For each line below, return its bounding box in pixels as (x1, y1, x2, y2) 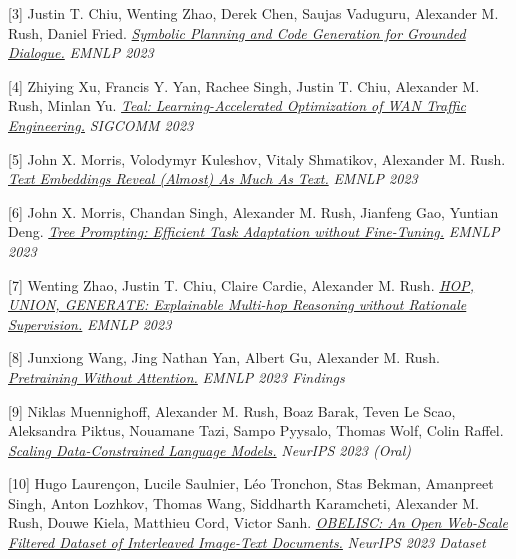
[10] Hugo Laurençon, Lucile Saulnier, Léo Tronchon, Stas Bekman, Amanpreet (8, 473, 494, 494)
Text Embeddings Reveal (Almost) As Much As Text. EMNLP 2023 (8, 168, 418, 189)
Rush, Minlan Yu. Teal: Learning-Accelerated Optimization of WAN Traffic (8, 95, 466, 116)
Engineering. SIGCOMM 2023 (8, 114, 194, 135)
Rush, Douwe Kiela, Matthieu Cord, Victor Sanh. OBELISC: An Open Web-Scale (8, 512, 508, 533)
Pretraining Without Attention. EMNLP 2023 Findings (8, 366, 345, 387)
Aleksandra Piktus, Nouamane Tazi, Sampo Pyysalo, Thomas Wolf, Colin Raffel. (8, 420, 504, 441)
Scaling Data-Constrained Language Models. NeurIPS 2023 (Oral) (8, 439, 412, 460)
